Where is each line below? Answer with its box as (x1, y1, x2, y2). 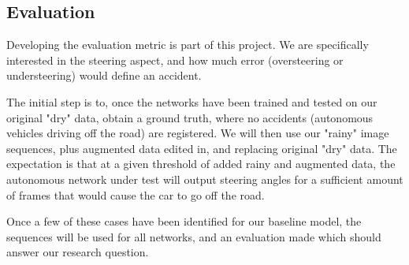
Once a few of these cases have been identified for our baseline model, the (6, 213, 362, 230)
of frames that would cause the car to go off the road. (6, 186, 265, 203)
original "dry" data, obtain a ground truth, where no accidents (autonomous (6, 109, 374, 125)
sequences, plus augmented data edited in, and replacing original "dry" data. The (6, 140, 397, 156)
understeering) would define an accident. (6, 67, 202, 84)
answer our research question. (6, 244, 149, 260)
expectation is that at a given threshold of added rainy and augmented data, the (6, 155, 396, 172)
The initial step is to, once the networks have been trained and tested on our (6, 93, 377, 110)
